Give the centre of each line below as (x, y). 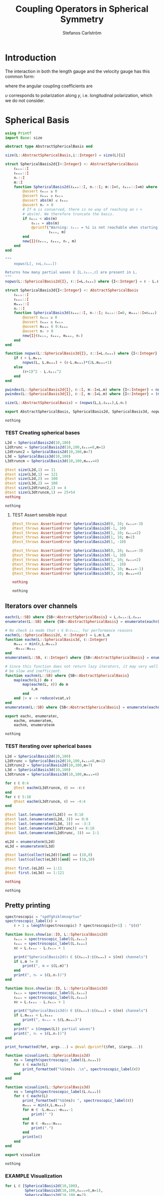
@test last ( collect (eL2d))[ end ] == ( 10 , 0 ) (49, 855)
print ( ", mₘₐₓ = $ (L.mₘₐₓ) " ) (52, 1020)
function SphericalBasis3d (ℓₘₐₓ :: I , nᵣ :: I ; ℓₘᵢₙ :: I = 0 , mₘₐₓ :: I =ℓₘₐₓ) (85, 313)
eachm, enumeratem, (34, 720)
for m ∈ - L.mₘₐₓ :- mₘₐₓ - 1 (48, 1110)
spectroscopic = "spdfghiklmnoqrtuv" (43, 917)
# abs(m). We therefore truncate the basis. (69, 214)
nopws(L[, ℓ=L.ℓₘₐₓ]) (35, 264)
